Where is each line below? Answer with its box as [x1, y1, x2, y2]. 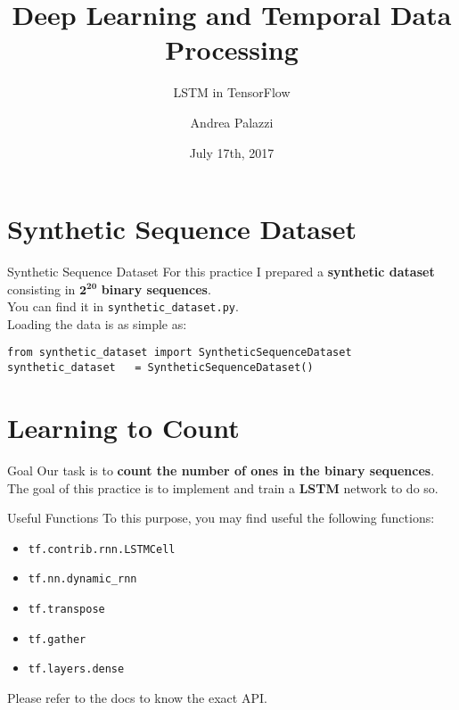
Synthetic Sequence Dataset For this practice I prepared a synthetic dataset [7, 262, 435, 281]
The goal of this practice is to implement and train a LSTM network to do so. [7, 478, 439, 497]
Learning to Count [7, 409, 240, 445]
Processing [165, 31, 299, 68]
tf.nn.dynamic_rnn [28, 573, 137, 586]
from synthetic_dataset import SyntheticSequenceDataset [7, 346, 352, 359]
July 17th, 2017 [189, 143, 275, 161]
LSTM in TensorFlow [173, 83, 291, 102]
